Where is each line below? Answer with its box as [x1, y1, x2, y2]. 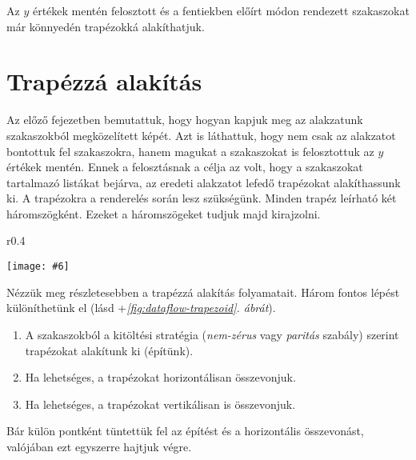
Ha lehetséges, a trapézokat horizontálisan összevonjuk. [25, 369, 296, 386]
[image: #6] [6, 261, 70, 273]
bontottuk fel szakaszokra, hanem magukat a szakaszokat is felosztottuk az [6, 142, 374, 159]
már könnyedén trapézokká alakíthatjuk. [6, 18, 205, 34]
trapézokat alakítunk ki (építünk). [25, 342, 194, 358]
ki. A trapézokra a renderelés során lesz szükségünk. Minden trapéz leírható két [6, 190, 397, 206]
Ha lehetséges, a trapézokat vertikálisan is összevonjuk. [25, 395, 296, 412]
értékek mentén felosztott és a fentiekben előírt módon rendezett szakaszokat [32, 2, 410, 18]
